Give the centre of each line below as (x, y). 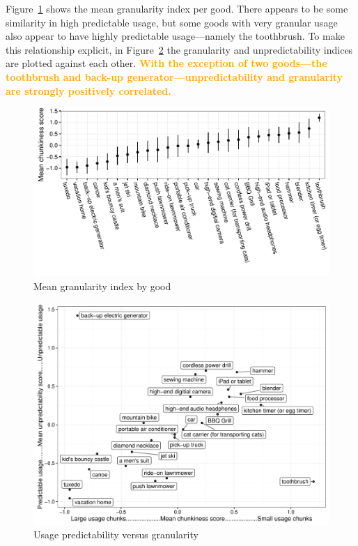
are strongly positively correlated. (88, 90)
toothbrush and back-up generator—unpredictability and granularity (174, 76)
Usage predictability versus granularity (116, 534)
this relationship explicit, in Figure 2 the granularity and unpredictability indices (179, 49)
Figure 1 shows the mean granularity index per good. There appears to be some (177, 8)
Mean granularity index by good (102, 286)
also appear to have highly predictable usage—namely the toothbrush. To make (175, 36)
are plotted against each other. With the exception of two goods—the (166, 63)
